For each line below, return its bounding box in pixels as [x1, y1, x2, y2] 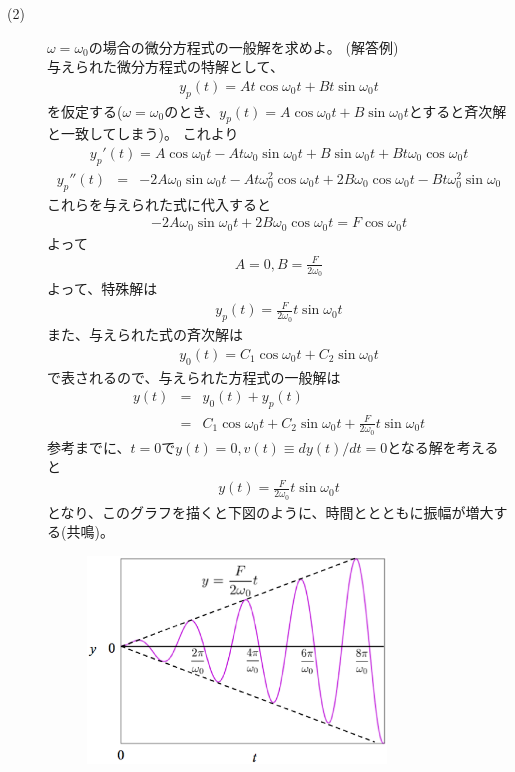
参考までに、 [47, 436, 131, 457]
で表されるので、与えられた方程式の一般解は [47, 366, 341, 387]
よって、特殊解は [47, 278, 158, 299]
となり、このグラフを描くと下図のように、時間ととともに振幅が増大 [47, 501, 494, 522]
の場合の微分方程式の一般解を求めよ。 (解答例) [88, 36, 399, 57]
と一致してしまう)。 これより [47, 123, 239, 144]
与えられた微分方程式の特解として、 [47, 56, 284, 77]
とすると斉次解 [408, 100, 507, 121]
